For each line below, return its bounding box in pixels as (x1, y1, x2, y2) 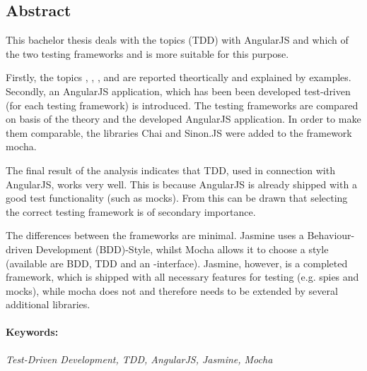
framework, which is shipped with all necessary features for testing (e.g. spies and (6, 269, 359, 284)
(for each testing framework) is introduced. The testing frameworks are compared (6, 97, 359, 112)
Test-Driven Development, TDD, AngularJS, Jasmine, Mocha (6, 351, 273, 366)
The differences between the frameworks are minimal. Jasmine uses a (6, 228, 304, 243)
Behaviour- (307, 228, 355, 243)
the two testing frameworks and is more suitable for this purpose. (6, 46, 289, 61)
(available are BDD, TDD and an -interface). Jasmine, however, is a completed (6, 255, 348, 270)
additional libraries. (6, 297, 91, 312)
